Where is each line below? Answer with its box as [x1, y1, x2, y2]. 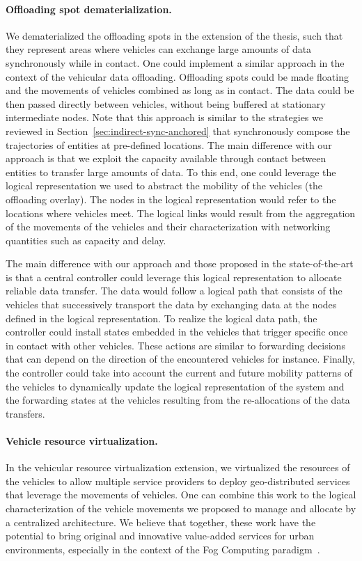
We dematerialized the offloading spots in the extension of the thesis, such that [6, 28, 343, 42]
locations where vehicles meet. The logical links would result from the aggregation [6, 205, 356, 220]
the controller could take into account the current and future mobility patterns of [6, 365, 353, 380]
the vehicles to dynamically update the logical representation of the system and [6, 379, 345, 393]
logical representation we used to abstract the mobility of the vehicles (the [6, 178, 322, 193]
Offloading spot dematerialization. [6, 1, 172, 16]
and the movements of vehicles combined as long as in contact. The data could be [6, 83, 354, 97]
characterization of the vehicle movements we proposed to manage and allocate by [6, 501, 356, 515]
